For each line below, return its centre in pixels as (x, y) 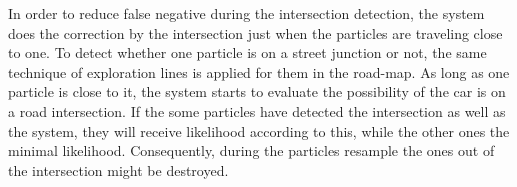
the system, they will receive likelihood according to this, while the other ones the (259, 130)
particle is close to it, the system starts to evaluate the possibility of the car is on (257, 91)
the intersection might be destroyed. (118, 169)
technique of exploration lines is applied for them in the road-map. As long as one (259, 71)
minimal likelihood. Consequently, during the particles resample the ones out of (251, 150)
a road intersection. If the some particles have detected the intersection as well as (257, 110)
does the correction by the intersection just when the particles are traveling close (255, 32)
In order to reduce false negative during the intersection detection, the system (246, 13)
